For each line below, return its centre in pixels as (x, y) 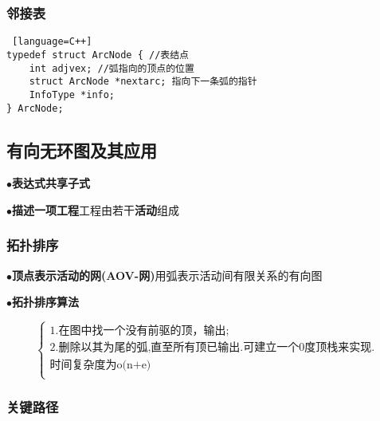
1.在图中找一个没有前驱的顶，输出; (139, 331)
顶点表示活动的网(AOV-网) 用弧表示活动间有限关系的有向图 (167, 275)
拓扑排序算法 (45, 302)
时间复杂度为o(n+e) (100, 366)
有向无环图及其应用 (82, 150)
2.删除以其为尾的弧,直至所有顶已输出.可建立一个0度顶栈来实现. (212, 348)
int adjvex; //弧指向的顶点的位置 (112, 68)
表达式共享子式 (51, 183)
